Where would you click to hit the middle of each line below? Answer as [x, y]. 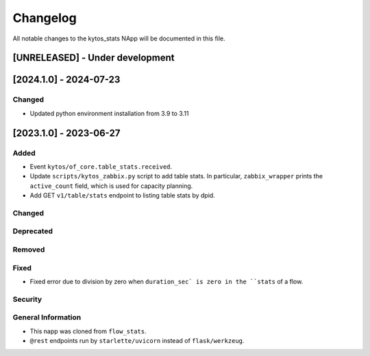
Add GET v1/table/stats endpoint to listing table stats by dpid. [122, 195]
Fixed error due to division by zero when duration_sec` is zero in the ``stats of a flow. [166, 281]
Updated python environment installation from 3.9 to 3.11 [109, 113]
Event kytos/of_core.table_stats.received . [101, 166]
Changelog [45, 18]
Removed [29, 249]
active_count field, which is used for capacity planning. [111, 186]
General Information [47, 318]
